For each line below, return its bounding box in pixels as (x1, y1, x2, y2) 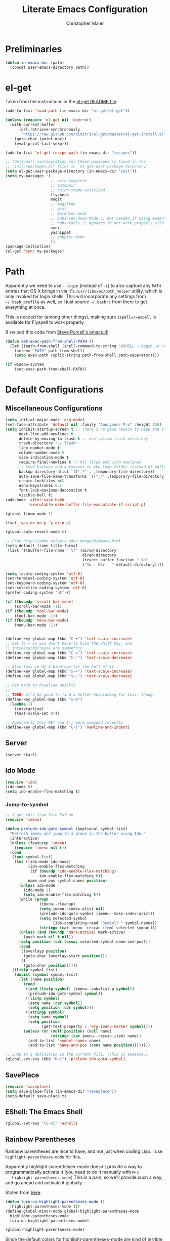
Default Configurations (5, 384, 104, 395)
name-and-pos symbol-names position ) (27, 878, 108, 883)
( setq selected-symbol (39, 916, 87, 921)
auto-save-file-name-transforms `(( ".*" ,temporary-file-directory (18, 474, 164, 479)
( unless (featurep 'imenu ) (10, 840, 67, 846)
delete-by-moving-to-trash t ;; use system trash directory (18, 436, 148, 441)
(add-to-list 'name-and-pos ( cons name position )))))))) (27, 1043, 151, 1048)
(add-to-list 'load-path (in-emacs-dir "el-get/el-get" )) (5, 108, 130, 113)
